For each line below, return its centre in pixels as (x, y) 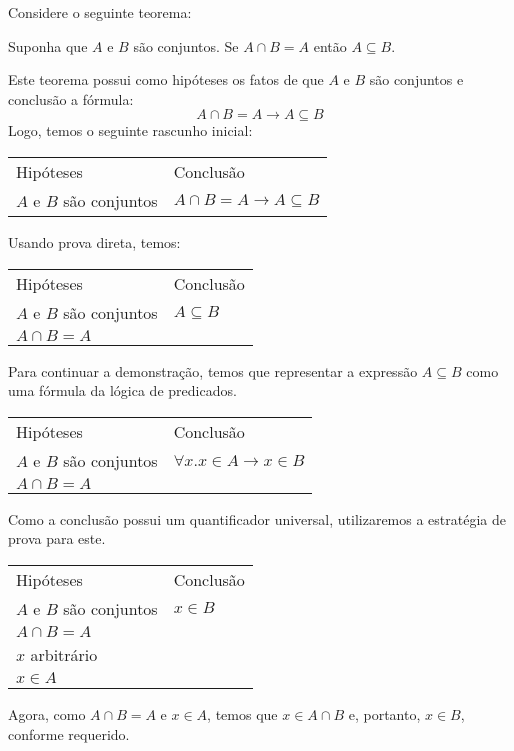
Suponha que (48, 45)
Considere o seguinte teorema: (100, 12)
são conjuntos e (416, 79)
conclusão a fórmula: (71, 98)
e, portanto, (384, 713)
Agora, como (47, 713)
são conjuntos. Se (186, 45)
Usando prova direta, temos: (94, 241)
